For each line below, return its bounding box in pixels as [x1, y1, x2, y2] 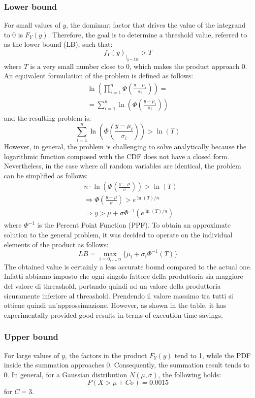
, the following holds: [158, 369, 221, 379]
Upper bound [4, 331, 59, 343]
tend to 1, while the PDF [174, 350, 251, 360]
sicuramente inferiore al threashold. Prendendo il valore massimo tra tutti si [4, 290, 233, 300]
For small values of [4, 20, 61, 30]
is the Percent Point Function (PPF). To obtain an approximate [37, 220, 231, 230]
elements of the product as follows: [4, 239, 109, 249]
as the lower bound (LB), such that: [4, 39, 113, 49]
